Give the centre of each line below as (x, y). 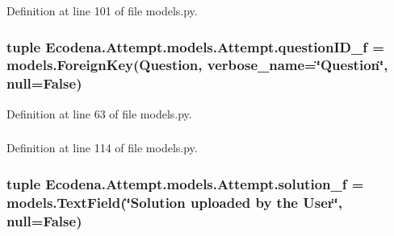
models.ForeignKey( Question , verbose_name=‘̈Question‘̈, (197, 65)
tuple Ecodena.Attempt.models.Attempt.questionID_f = (195, 46)
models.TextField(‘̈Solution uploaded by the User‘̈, (174, 202)
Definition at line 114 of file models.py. (102, 148)
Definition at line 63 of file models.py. (99, 113)
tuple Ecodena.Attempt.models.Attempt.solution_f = (185, 183)
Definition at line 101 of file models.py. (102, 10)
